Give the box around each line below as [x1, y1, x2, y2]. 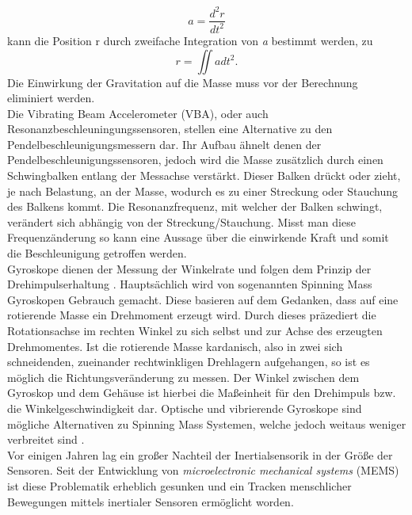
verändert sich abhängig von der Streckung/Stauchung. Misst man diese [7, 213, 356, 230]
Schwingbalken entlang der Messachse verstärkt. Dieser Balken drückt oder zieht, [7, 167, 401, 184]
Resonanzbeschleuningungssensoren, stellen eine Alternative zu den [7, 120, 333, 137]
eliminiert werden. [7, 90, 95, 106]
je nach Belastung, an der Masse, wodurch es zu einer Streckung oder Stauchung [7, 182, 399, 199]
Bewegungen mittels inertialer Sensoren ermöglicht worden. [7, 493, 294, 509]
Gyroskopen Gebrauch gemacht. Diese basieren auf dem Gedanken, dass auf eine [7, 291, 399, 307]
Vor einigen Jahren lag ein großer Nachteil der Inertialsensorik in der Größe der [7, 446, 393, 463]
